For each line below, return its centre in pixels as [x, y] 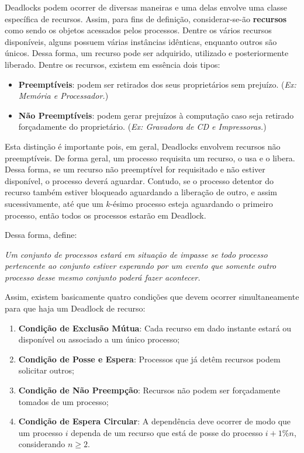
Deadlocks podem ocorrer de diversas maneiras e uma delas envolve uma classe [146, 7]
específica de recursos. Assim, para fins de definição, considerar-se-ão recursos [146, 18]
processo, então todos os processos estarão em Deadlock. [106, 215]
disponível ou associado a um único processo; [99, 339]
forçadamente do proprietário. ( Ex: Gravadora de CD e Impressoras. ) [142, 127]
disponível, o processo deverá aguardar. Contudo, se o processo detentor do [139, 180]
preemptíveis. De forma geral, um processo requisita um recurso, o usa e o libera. [150, 158]
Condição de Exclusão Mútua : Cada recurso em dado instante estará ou [155, 328]
